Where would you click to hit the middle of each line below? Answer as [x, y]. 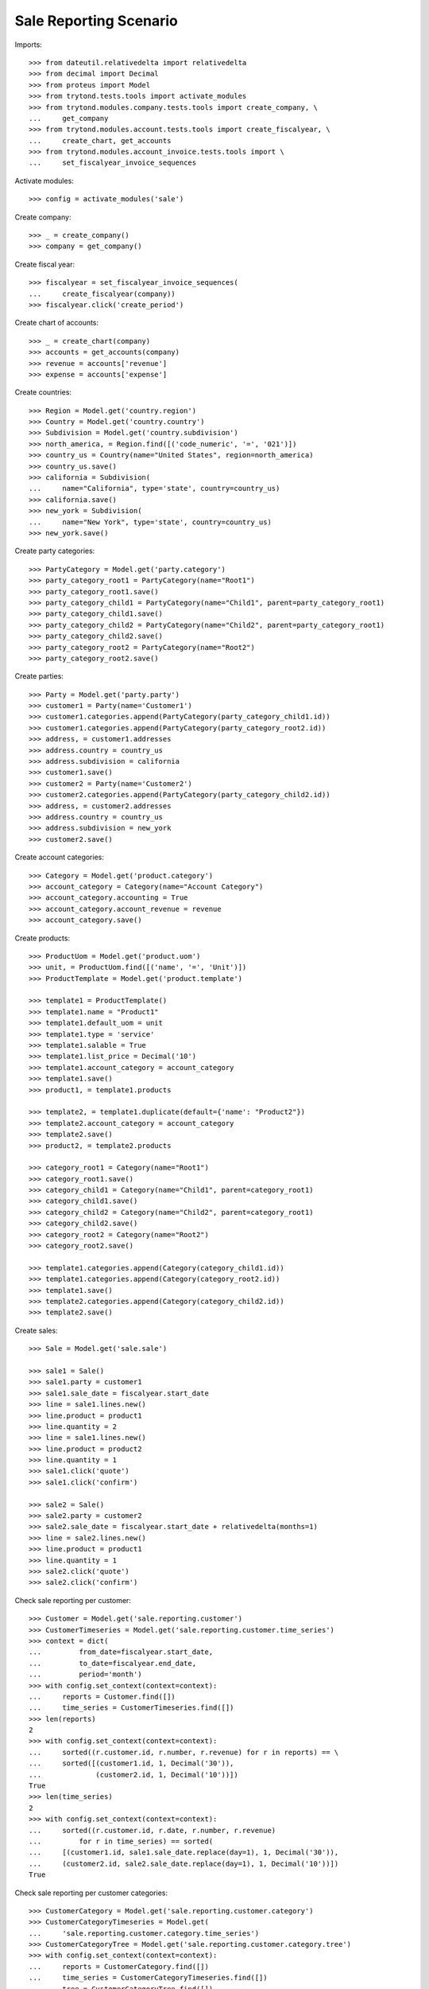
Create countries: [43, 392]
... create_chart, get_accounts [100, 140]
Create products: [43, 938]
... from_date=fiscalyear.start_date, [121, 1652]
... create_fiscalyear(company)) [102, 294]
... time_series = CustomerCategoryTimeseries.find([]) [148, 1978]
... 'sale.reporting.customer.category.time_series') [144, 1933]
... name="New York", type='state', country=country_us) [150, 522]
